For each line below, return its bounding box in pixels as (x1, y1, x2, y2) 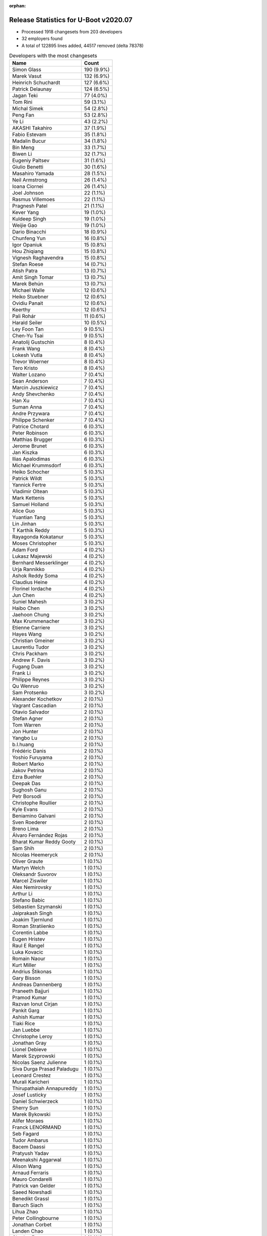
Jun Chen (12, 592, 35, 599)
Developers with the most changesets (9, 52, 97, 59)
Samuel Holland (12, 501, 49, 508)
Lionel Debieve (12, 1046, 47, 1053)
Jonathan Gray (12, 1040, 47, 1047)
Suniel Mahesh (12, 598, 47, 605)
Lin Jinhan (12, 521, 37, 528)
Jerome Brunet (12, 442, 47, 449)
